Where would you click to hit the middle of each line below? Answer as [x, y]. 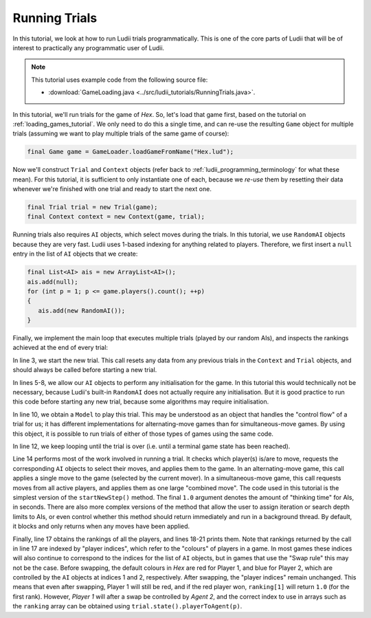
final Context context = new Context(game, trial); [116, 217]
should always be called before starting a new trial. [85, 370]
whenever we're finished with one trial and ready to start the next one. [112, 189]
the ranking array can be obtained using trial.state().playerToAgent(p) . [127, 606]
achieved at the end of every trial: [60, 348]
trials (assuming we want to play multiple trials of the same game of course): [121, 133]
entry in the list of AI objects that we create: [75, 254]
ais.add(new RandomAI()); [82, 310]
